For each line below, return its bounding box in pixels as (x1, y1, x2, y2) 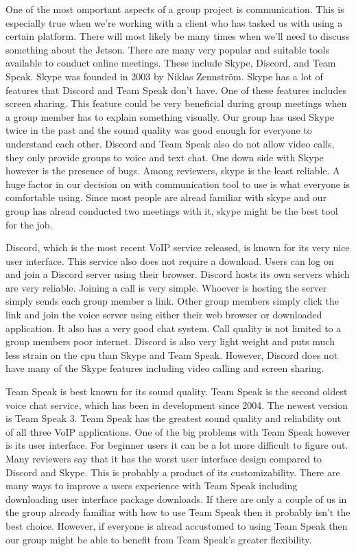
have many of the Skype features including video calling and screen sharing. (5, 361, 324, 375)
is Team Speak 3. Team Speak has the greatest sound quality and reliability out (5, 411, 342, 425)
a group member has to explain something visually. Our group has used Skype (5, 109, 335, 124)
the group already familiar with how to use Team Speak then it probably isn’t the (5, 505, 351, 519)
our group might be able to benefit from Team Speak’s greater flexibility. (5, 532, 312, 546)
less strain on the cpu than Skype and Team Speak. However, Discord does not (5, 347, 338, 362)
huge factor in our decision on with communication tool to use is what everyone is (5, 176, 351, 191)
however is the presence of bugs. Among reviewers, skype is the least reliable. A (5, 163, 340, 178)
